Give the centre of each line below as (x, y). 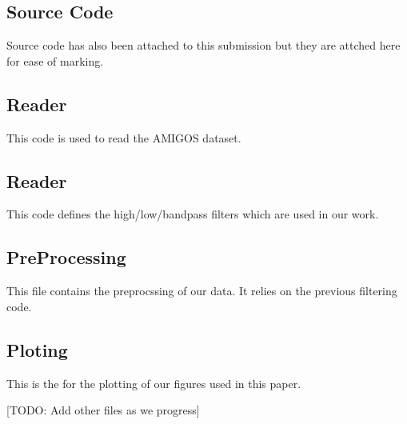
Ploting (37, 349)
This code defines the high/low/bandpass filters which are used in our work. (193, 214)
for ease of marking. (55, 60)
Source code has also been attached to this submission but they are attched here (203, 45)
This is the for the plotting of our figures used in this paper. (154, 383)
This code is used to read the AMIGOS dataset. (124, 137)
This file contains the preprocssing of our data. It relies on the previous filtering (202, 291)
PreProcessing (66, 257)
